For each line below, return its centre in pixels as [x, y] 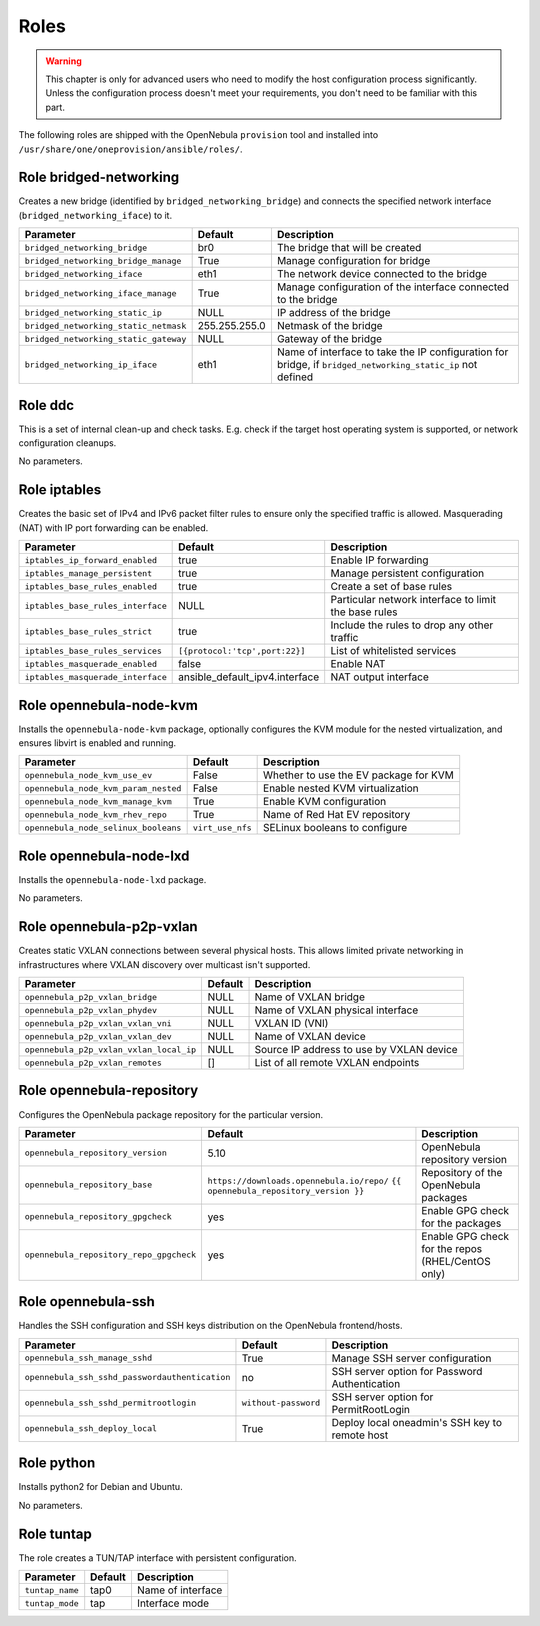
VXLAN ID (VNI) [291, 1023]
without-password [281, 1403]
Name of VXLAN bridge [309, 997]
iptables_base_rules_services [93, 650]
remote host [360, 1435]
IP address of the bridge [333, 313]
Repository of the [462, 1172]
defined [295, 377]
